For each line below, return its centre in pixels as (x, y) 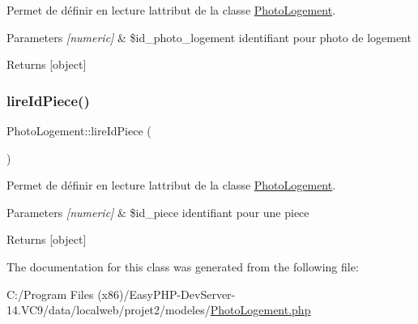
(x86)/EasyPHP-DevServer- (166, 294)
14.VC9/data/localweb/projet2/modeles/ (109, 310)
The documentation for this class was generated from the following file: (183, 266)
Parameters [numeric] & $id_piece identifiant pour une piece (158, 212)
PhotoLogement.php (260, 310)
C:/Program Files (50, 294)
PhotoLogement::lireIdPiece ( (79, 130)
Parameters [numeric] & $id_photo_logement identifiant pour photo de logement (209, 37)
